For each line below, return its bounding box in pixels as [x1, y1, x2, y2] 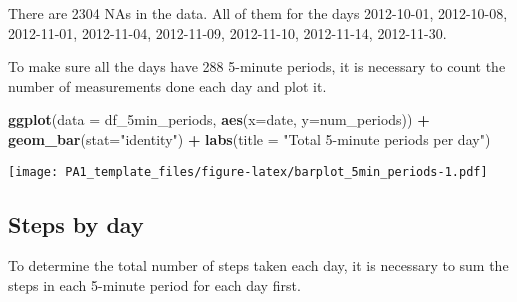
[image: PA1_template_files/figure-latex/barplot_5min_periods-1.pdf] [8, 164, 488, 179]
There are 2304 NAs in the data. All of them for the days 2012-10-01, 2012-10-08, [8, 3, 508, 23]
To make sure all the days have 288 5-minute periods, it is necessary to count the [8, 56, 506, 77]
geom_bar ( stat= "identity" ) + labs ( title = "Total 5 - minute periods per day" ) [8, 128, 491, 149]
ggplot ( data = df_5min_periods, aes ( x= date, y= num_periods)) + [8, 109, 430, 130]
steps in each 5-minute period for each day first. [8, 275, 301, 296]
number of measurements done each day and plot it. [8, 75, 327, 96]
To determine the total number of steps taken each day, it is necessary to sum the [8, 255, 509, 276]
